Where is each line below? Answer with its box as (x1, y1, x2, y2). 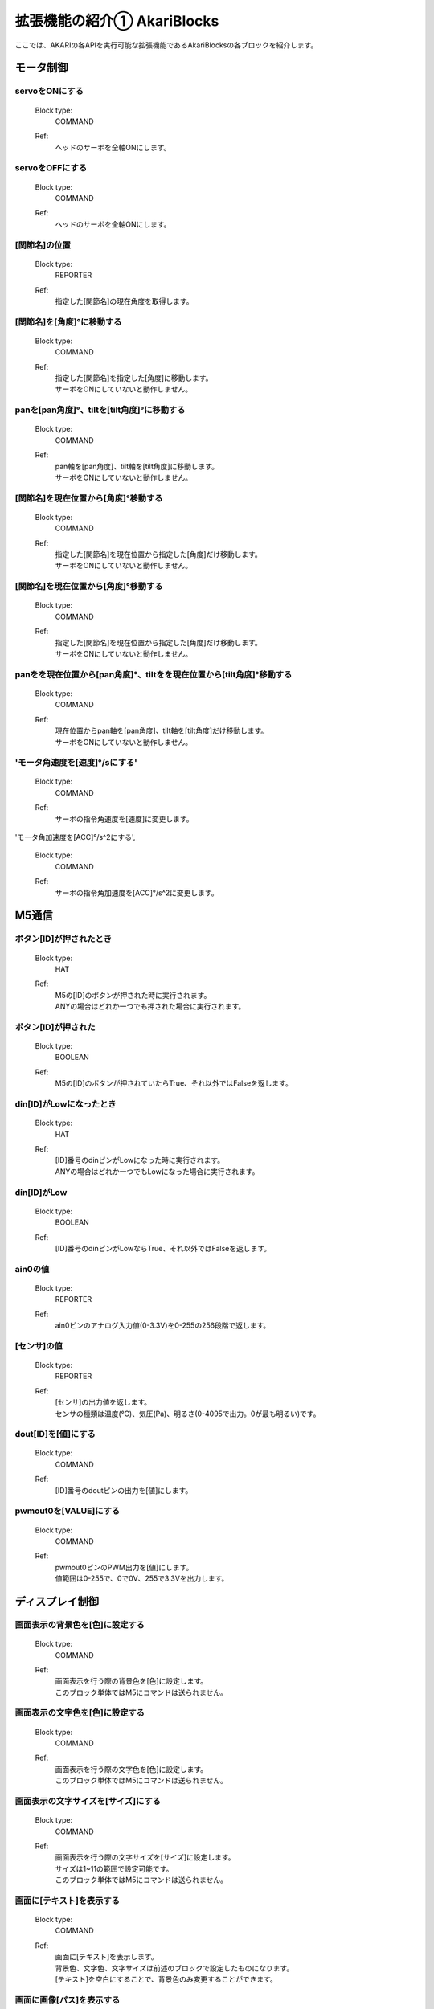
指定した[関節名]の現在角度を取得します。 (55, 296, 194, 305)
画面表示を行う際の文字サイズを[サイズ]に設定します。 (55, 1852, 235, 1862)
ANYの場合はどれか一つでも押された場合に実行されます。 (55, 1001, 246, 1012)
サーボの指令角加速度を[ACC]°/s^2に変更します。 (55, 888, 219, 898)
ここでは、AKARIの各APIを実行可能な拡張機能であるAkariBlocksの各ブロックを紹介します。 (14, 40, 318, 50)
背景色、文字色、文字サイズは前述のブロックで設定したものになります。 (55, 1963, 294, 1973)
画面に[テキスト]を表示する (14, 1895, 121, 1906)
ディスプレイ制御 (14, 1594, 100, 1608)
